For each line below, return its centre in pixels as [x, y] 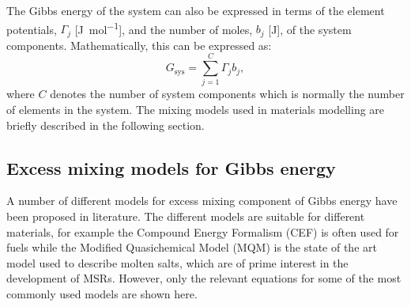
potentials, [32, 29]
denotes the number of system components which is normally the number [227, 94]
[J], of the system [310, 29]
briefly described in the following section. [106, 125]
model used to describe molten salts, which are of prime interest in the [177, 262]
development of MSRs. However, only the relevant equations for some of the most [204, 278]
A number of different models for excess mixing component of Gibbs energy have [202, 201]
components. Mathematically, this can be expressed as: [139, 45]
